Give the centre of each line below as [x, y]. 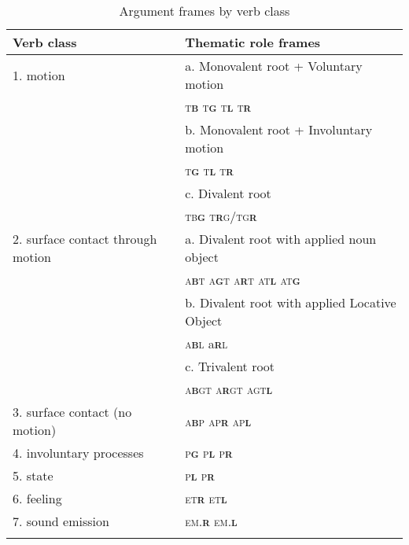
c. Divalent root [228, 193]
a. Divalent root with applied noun [281, 239]
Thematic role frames [253, 42]
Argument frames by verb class [204, 11]
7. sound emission [61, 521]
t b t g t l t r [218, 107]
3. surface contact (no [72, 412]
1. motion [39, 75]
